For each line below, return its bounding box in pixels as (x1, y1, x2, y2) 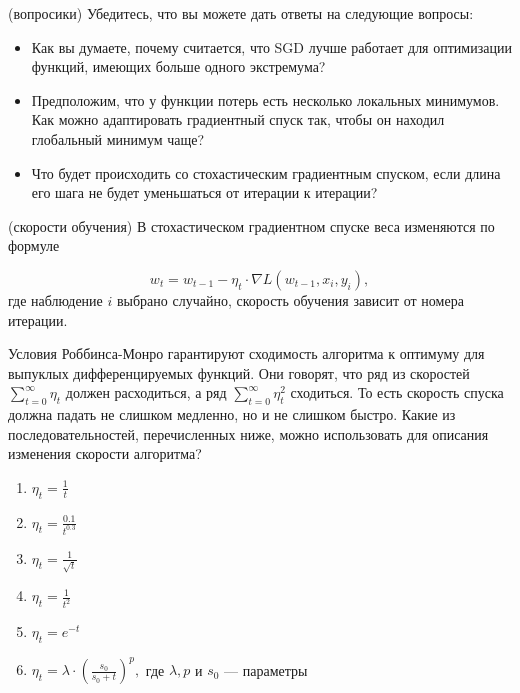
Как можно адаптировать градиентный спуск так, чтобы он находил (31, 109, 445, 130)
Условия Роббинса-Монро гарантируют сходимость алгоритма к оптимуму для (8, 343, 485, 364)
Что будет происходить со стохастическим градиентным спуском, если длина (31, 162, 501, 183)
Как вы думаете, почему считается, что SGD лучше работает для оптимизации (31, 36, 512, 57)
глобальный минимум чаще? (31, 128, 205, 149)
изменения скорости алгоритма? (8, 443, 202, 464)
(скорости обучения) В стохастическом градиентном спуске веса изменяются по (8, 215, 495, 236)
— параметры (224, 659, 308, 680)
